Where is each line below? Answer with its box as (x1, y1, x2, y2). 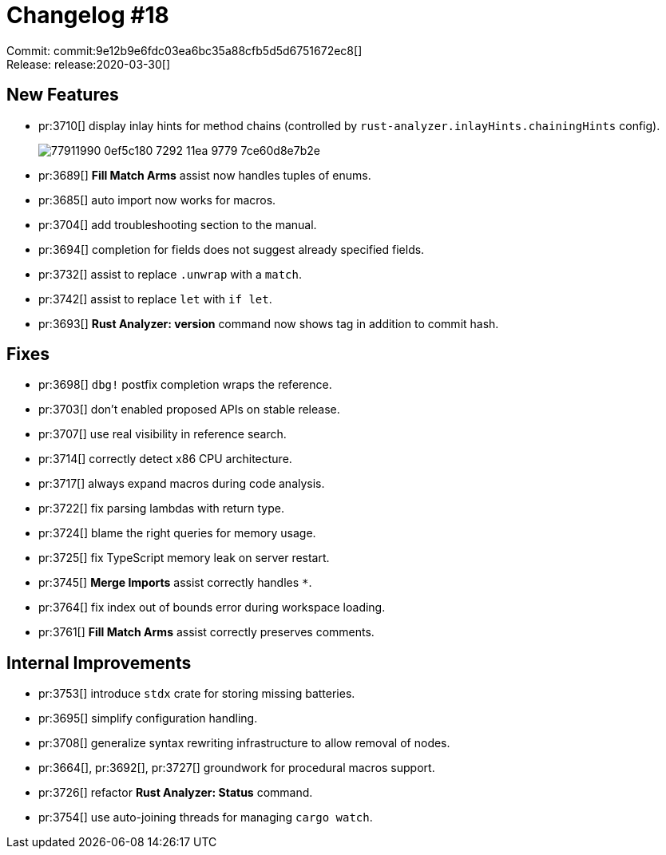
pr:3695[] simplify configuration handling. (38, 711, 258, 726)
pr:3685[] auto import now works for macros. (38, 192, 276, 207)
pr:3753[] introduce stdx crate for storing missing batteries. (38, 687, 355, 701)
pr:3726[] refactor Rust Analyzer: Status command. (38, 786, 313, 800)
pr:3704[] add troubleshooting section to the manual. (38, 217, 317, 232)
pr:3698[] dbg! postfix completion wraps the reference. (38, 378, 332, 392)
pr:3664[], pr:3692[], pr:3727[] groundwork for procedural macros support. (38, 761, 435, 775)
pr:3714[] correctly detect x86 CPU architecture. (38, 452, 292, 466)
